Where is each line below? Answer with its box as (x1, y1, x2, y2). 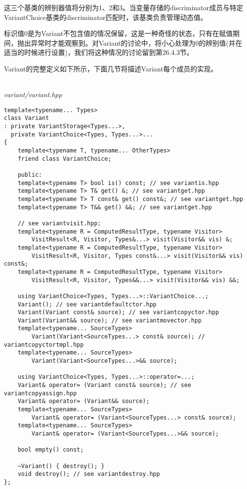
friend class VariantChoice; (17, 155, 111, 162)
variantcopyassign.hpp (4, 389, 77, 397)
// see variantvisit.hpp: (17, 219, 101, 227)
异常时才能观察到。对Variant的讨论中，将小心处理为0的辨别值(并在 (31, 37, 242, 48)
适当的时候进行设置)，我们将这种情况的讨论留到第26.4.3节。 (4, 47, 194, 57)
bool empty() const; (17, 446, 84, 454)
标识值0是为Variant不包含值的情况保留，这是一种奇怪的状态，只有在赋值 (4, 28, 233, 38)
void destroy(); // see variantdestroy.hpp (17, 471, 160, 478)
